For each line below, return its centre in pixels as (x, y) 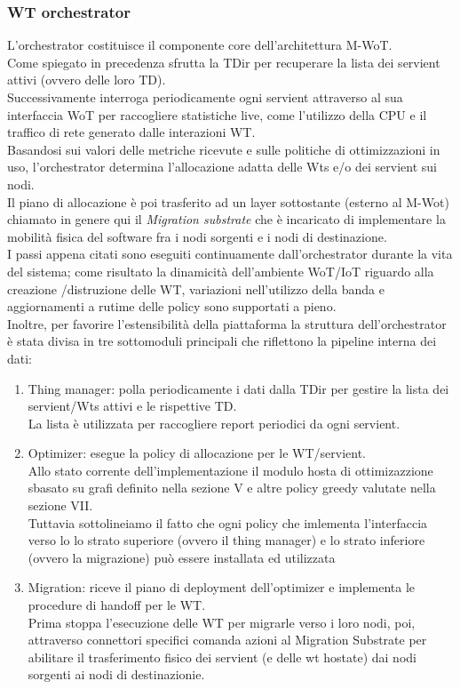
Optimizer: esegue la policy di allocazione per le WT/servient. (197, 453)
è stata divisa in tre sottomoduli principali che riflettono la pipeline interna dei (222, 341)
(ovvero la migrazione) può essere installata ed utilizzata (182, 557)
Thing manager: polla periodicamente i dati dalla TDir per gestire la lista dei (238, 388)
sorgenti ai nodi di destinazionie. (116, 674)
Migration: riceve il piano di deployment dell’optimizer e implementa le (222, 587)
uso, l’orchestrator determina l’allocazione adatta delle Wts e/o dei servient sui (222, 167)
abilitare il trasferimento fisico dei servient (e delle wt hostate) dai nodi (222, 657)
